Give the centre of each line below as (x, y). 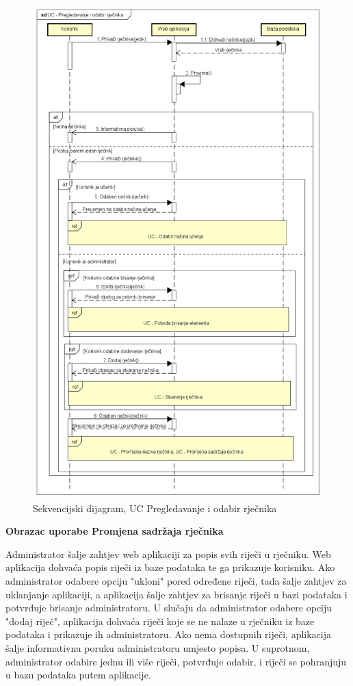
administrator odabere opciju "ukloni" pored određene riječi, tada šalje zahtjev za (176, 580)
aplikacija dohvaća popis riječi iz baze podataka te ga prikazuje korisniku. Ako (170, 567)
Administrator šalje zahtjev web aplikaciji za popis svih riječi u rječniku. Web (168, 554)
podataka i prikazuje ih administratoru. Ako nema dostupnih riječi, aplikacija (169, 634)
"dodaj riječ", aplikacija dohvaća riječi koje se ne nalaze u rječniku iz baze (160, 621)
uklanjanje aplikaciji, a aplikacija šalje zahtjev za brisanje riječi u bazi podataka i (176, 594)
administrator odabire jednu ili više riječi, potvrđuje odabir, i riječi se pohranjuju (176, 661)
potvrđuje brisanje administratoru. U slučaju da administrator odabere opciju (169, 608)
